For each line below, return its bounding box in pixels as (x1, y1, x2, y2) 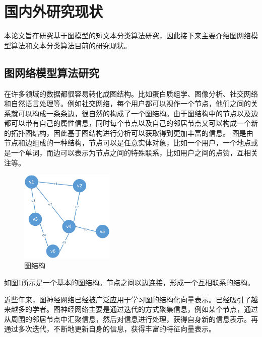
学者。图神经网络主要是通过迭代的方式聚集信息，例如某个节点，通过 (32, 304, 258, 314)
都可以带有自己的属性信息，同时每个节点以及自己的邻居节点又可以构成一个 (4, 118, 251, 128)
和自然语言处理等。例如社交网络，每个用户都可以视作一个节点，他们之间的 (4, 98, 251, 109)
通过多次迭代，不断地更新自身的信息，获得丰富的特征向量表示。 (4, 323, 216, 334)
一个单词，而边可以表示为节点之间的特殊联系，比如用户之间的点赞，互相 (11, 147, 251, 158)
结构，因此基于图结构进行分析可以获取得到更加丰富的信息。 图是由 (32, 127, 253, 138)
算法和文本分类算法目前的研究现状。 (11, 40, 131, 50)
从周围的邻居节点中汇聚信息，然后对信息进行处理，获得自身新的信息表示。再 (4, 313, 258, 324)
